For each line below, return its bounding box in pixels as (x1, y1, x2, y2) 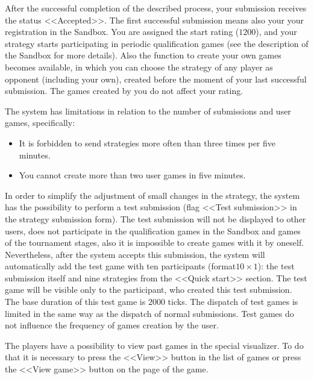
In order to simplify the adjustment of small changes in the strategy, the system (5, 189, 300, 201)
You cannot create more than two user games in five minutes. (19, 169, 246, 181)
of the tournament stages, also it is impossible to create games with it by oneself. (5, 236, 304, 249)
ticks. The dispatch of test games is (168, 295, 298, 308)
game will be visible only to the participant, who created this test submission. (5, 283, 292, 296)
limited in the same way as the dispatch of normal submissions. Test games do (5, 307, 294, 319)
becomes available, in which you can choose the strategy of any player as (5, 60, 273, 73)
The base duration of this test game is (5, 295, 146, 308)
